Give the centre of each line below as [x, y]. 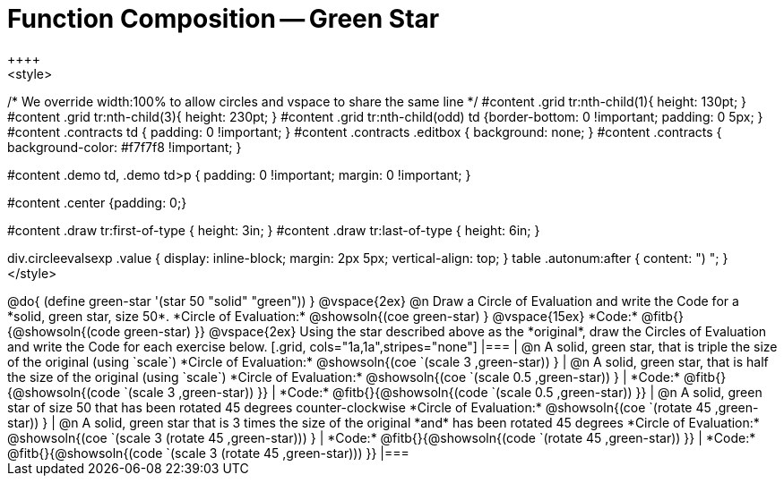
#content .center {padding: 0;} [97, 202]
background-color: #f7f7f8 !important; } [125, 147]
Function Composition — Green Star [224, 19]
